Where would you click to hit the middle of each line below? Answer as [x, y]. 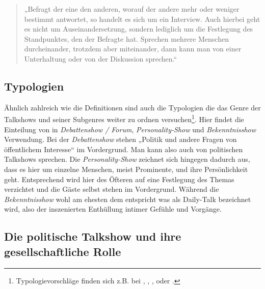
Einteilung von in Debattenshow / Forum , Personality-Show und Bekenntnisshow [130, 129]
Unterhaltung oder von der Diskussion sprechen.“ [101, 58]
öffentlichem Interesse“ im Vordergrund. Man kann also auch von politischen [124, 149]
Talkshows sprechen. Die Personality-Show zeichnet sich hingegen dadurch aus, [127, 159]
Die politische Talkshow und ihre [93, 236]
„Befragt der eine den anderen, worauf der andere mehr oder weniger [132, 9]
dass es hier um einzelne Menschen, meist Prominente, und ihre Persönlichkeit [126, 169]
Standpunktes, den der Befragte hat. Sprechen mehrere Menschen [126, 38]
